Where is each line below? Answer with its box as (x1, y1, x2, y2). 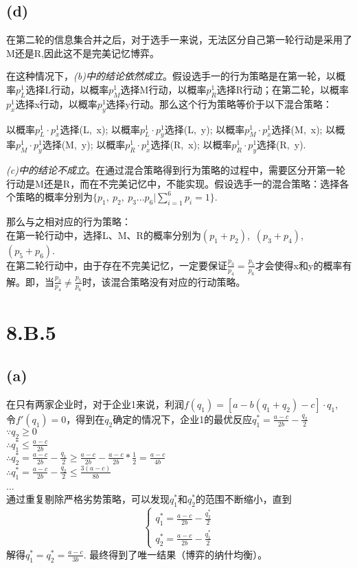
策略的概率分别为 (15, 190, 93, 204)
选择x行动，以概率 (15, 96, 97, 111)
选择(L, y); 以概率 (164, 122, 245, 136)
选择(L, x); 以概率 (60, 122, 140, 136)
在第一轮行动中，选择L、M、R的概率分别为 (6, 227, 201, 242)
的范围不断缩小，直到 (195, 492, 292, 506)
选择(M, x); (271, 122, 323, 136)
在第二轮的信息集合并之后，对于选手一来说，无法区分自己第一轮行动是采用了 (6, 32, 352, 47)
